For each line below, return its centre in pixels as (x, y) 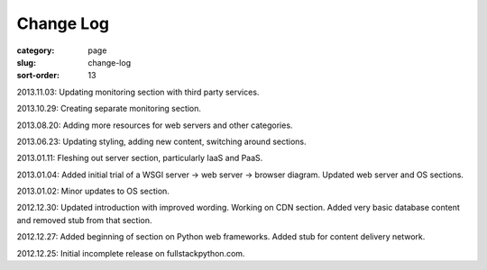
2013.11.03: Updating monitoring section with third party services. (138, 92)
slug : (26, 62)
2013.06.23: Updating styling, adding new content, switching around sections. (161, 141)
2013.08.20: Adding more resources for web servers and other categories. (155, 125)
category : (36, 50)
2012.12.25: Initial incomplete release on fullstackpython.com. (131, 253)
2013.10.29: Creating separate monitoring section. (109, 109)
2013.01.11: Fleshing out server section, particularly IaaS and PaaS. (140, 158)
